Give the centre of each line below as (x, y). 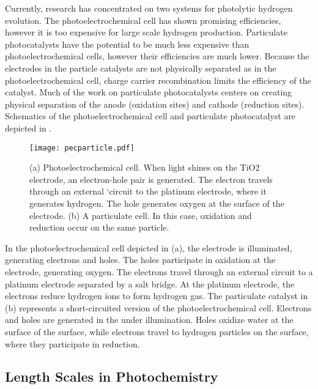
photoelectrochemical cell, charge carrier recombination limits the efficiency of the (158, 80)
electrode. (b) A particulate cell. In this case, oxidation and (141, 215)
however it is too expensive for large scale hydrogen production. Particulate (146, 32)
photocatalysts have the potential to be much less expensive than (127, 44)
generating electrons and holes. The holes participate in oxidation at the (140, 260)
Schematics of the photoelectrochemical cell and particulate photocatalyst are (150, 116)
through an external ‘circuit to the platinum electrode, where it (148, 191)
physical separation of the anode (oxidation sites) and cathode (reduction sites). (155, 104)
